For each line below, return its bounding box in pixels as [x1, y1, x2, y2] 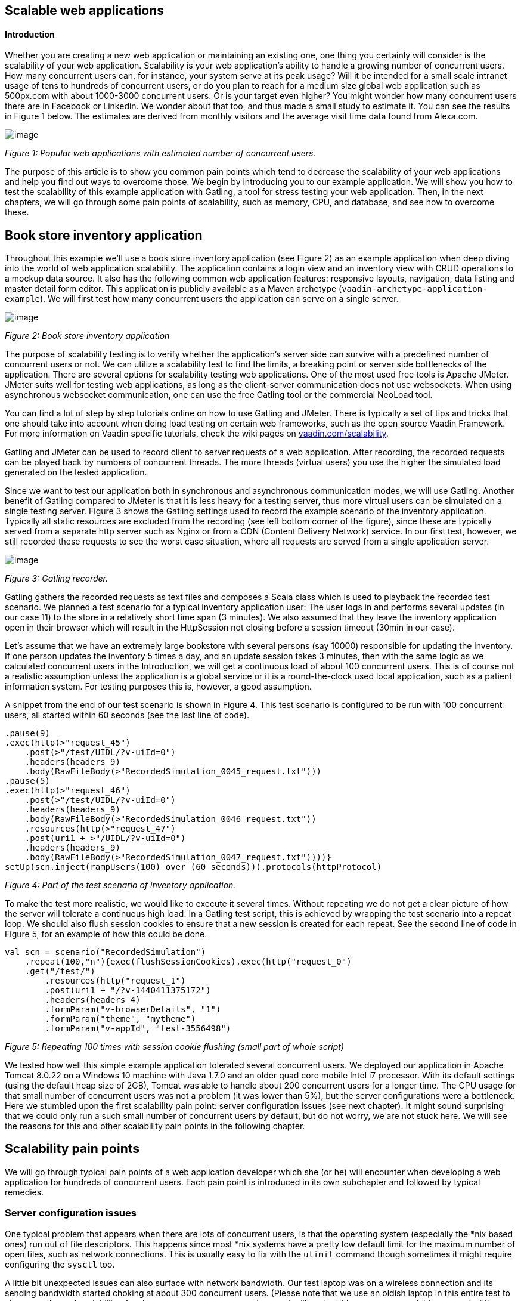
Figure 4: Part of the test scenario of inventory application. [5, 880, 236, 891]
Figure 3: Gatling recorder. [5, 573, 108, 584]
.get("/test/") [24, 966, 95, 976]
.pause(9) [5, 728, 50, 738]
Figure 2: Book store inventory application [5, 330, 170, 341]
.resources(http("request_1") [45, 976, 186, 986]
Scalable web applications [5, 3, 164, 18]
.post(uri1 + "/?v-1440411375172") [45, 985, 211, 996]
